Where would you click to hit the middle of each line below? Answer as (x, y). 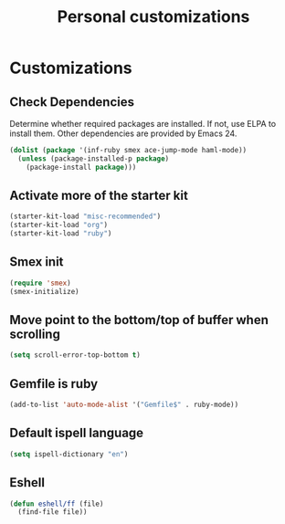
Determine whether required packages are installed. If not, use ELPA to (143, 124)
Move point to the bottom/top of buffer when (139, 320)
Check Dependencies (72, 102)
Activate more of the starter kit (99, 196)
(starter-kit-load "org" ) (58, 225)
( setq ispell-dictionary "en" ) (69, 454)
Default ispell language (77, 433)
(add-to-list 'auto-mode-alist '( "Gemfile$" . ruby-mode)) (124, 405)
